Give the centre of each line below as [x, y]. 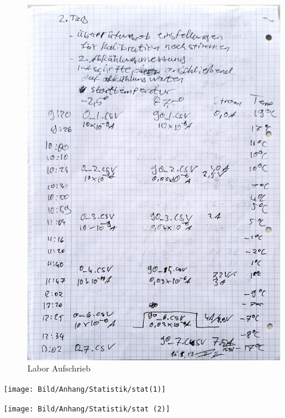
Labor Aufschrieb [59, 368]
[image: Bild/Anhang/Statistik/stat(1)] [85, 389]
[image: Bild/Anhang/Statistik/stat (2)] [87, 409]
